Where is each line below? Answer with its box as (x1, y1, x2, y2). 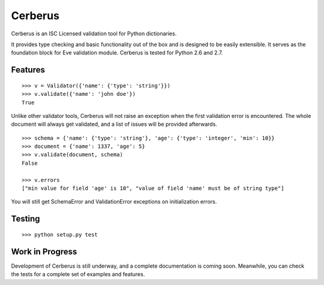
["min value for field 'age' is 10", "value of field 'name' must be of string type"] (22, 185, 284, 192)
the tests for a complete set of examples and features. (11, 271, 145, 278)
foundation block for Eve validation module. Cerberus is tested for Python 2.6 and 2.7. (11, 49, 223, 56)
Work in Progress (11, 246, 77, 257)
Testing (11, 214, 40, 224)
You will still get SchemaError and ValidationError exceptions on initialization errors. (11, 198, 217, 205)
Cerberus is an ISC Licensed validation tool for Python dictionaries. (11, 30, 177, 37)
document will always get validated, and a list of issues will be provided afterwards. (11, 120, 217, 128)
